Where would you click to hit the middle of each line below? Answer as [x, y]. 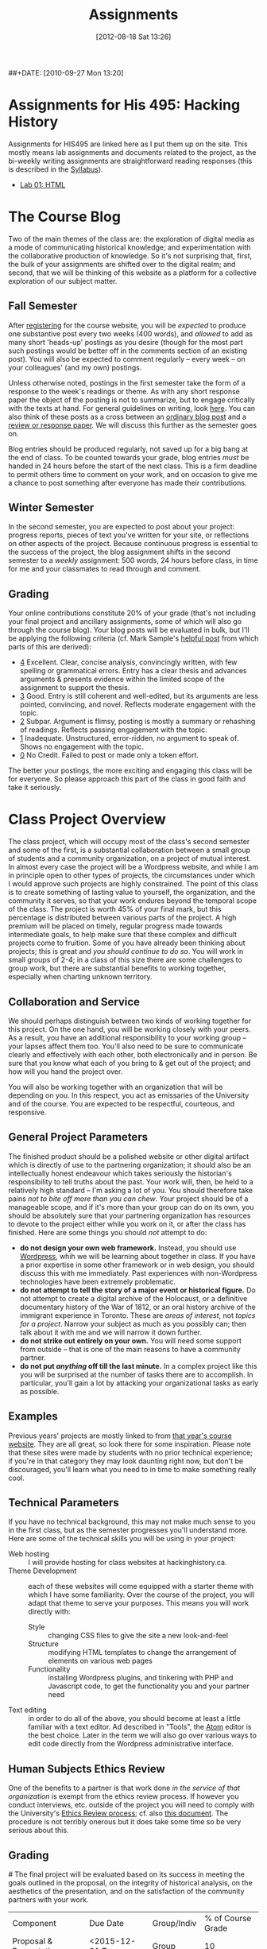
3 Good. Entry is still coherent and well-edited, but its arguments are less [139, 696]
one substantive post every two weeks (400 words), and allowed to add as [130, 333]
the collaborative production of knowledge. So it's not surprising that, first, [130, 255]
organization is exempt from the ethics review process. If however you [124, 1796]
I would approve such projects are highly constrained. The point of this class [133, 884]
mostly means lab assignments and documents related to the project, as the [132, 152]
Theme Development [43, 1571]
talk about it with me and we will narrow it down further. [111, 1332]
